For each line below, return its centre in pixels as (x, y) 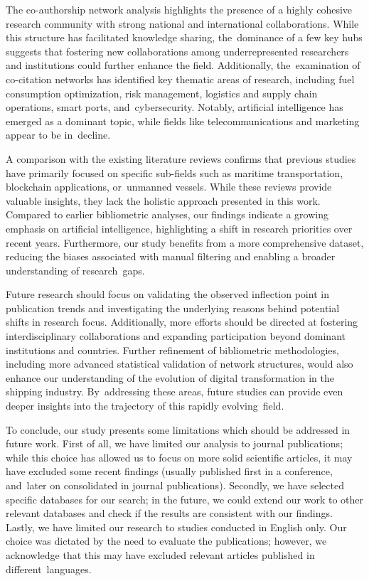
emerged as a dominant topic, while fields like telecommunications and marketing (183, 121)
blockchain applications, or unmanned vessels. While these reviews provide (169, 187)
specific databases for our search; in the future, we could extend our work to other (185, 499)
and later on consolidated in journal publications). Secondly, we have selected (175, 485)
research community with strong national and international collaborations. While (182, 23)
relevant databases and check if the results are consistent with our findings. (169, 513)
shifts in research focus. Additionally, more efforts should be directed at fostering (182, 322)
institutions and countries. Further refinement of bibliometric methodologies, (172, 350)
